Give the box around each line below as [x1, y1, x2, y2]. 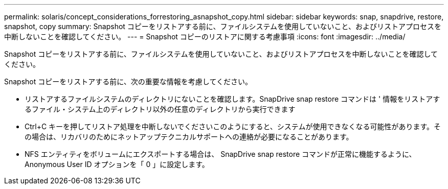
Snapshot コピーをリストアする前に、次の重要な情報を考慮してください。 [4, 77, 253, 86]
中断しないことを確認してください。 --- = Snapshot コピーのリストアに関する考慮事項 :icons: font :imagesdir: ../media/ [4, 32, 406, 41]
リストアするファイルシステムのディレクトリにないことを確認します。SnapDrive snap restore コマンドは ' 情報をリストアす [25, 94, 440, 103]
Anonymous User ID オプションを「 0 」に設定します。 [25, 160, 209, 169]
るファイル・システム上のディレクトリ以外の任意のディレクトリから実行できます [25, 105, 296, 113]
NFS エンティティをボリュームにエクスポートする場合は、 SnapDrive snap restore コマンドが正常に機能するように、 [25, 150, 416, 158]
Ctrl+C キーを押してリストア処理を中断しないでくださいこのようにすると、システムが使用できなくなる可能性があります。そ [25, 122, 441, 131]
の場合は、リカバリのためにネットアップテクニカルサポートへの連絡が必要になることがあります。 [25, 132, 353, 141]
